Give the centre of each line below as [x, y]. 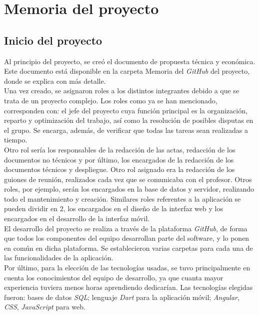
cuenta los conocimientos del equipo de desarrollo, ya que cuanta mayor [114, 277]
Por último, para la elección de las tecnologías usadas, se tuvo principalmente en [127, 268]
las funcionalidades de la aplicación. [59, 258]
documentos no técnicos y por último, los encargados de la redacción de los [119, 159]
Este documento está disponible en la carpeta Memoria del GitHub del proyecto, [127, 71]
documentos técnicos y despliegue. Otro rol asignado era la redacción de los [119, 169]
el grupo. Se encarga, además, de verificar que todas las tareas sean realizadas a [126, 130]
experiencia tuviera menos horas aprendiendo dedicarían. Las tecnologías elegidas [128, 287]
